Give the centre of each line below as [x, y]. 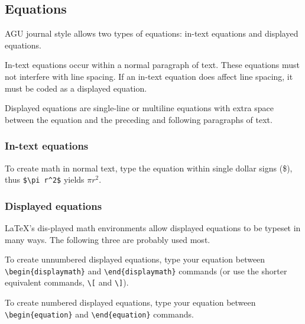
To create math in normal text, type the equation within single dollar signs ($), [149, 168]
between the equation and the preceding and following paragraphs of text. [139, 119]
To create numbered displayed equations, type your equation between [130, 302]
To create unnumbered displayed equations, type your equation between [135, 259]
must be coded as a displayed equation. [76, 88]
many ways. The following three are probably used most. [108, 239]
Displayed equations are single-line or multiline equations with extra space [139, 108]
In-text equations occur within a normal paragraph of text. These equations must [152, 65]
